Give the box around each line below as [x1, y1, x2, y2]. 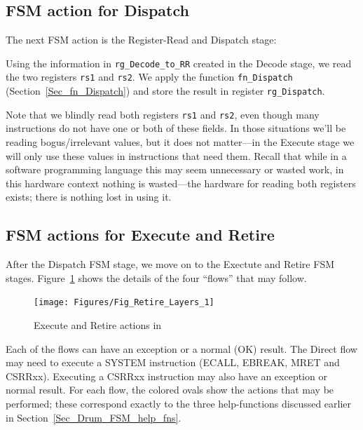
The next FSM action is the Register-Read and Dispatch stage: [6, 32, 277, 47]
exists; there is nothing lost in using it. [6, 189, 172, 204]
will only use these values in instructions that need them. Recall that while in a [6, 148, 347, 163]
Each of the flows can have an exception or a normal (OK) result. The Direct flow [6, 341, 357, 356]
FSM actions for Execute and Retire [6, 224, 275, 246]
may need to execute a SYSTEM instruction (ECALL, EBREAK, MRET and [6, 355, 340, 370]
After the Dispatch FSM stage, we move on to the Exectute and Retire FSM [6, 257, 334, 271]
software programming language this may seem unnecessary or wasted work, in [6, 162, 344, 177]
